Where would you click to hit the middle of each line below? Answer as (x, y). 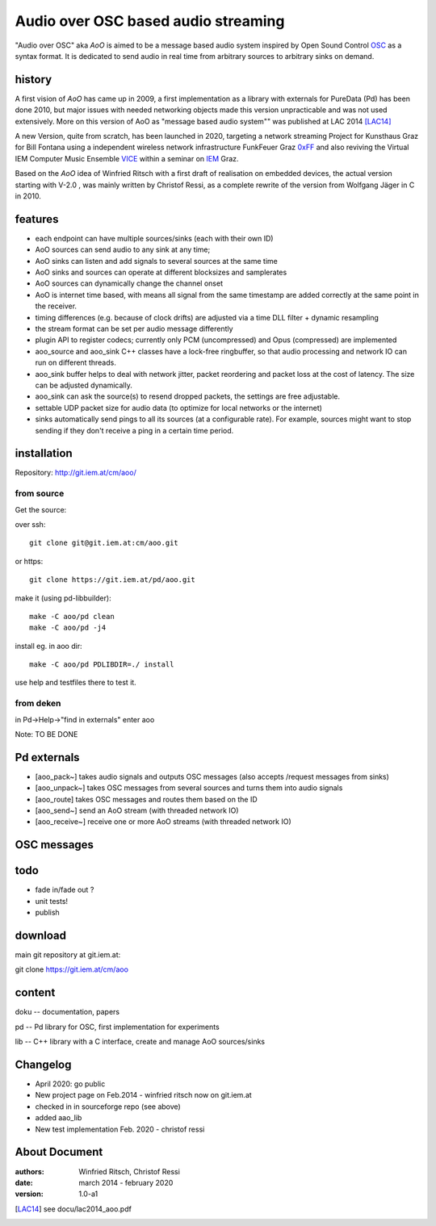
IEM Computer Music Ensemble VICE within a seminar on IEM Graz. (127, 158)
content (35, 993)
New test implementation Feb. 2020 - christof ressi (120, 1129)
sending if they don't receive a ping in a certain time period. (134, 430)
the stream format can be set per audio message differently (134, 328)
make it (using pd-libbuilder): (63, 598)
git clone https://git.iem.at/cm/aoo (72, 969)
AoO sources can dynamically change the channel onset (129, 283)
